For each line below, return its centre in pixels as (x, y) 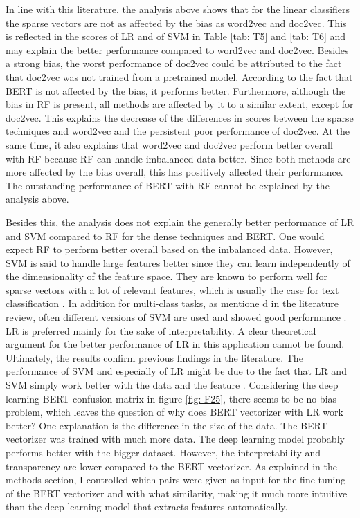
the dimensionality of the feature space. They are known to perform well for (167, 276)
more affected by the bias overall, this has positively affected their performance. (174, 172)
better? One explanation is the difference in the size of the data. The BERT (166, 425)
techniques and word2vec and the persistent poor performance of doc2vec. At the (178, 131)
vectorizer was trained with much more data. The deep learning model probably (175, 439)
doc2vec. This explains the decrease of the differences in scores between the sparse (180, 117)
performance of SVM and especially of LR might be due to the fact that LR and (176, 371)
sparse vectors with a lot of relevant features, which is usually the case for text (172, 289)
